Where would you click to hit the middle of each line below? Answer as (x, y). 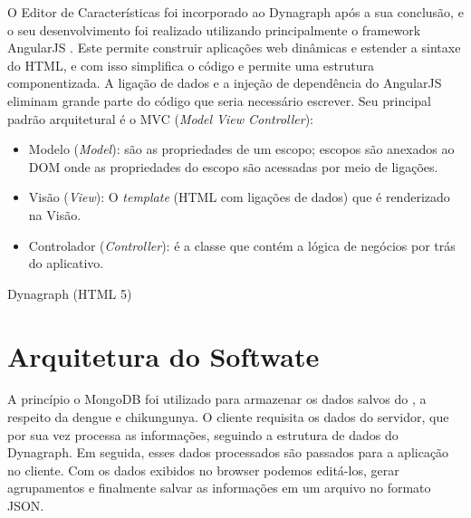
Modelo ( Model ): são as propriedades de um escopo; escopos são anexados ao (241, 149)
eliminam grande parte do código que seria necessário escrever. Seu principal (220, 100)
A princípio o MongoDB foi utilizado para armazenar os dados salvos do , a (217, 399)
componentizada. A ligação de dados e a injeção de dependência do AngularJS (225, 83)
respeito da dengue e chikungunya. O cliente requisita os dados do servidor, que (228, 417)
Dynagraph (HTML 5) (70, 293)
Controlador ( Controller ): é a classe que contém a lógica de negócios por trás (242, 245)
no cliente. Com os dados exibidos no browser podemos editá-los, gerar (203, 470)
